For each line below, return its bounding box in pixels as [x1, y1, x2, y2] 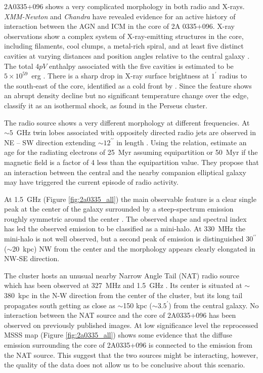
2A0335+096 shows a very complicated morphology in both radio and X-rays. [4, 1, 245, 11]
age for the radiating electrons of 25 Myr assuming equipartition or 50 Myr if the [4, 147, 258, 157]
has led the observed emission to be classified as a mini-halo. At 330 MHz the [4, 223, 245, 234]
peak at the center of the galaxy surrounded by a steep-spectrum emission [4, 203, 234, 214]
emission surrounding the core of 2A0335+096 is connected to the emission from [4, 340, 252, 350]
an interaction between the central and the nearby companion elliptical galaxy [4, 167, 246, 177]
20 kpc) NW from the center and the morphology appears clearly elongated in [12, 243, 255, 254]
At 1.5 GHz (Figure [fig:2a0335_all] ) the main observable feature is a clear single [4, 193, 256, 204]
